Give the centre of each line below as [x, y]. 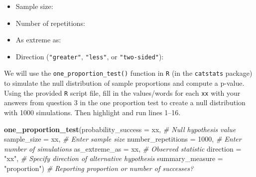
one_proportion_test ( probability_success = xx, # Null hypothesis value [120, 129]
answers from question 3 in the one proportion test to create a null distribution [125, 102]
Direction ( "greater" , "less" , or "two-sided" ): [90, 56]
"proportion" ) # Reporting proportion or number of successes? [99, 168]
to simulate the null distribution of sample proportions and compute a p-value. [124, 83]
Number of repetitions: [50, 23]
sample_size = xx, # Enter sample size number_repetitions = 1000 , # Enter [123, 139]
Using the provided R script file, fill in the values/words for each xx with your [122, 92]
